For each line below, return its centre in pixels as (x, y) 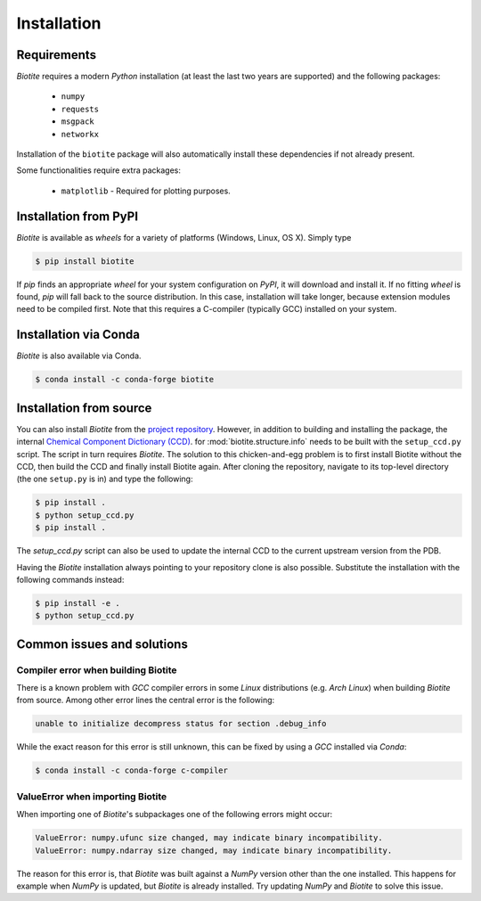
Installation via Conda (78, 335)
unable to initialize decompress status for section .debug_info (181, 724)
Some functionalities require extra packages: (99, 170)
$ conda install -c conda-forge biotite (124, 380)
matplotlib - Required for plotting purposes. (146, 191)
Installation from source (84, 408)
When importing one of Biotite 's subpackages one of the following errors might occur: (175, 815)
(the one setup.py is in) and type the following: (105, 479)
